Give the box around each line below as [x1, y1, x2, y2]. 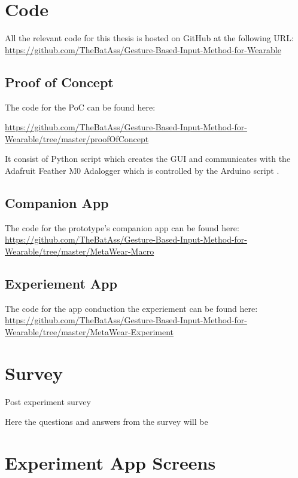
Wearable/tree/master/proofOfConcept [5, 132, 149, 145]
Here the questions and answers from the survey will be [5, 415, 208, 428]
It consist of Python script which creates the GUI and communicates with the [5, 152, 291, 165]
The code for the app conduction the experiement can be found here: [5, 302, 258, 314]
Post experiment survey [5, 395, 91, 407]
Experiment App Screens [5, 450, 216, 474]
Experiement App [5, 274, 117, 292]
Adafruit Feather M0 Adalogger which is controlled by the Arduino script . [5, 164, 279, 176]
